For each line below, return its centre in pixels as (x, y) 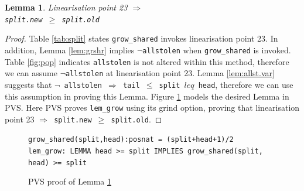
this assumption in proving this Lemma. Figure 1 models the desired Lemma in (147, 96)
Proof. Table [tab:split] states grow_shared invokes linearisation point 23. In (141, 38)
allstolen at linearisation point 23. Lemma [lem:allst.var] (170, 73)
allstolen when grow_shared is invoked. (217, 50)
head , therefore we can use (246, 84)
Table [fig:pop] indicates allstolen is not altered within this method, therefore (147, 61)
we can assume (31, 73)
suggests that (28, 84)
